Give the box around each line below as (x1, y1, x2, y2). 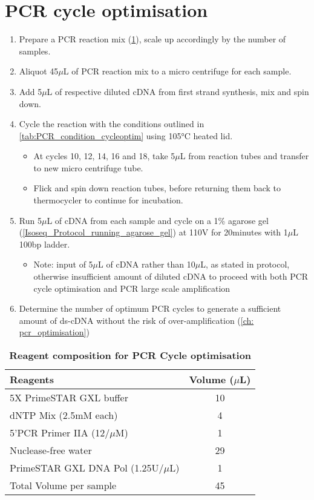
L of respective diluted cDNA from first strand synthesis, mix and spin (47, 85, 309, 97)
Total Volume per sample (10, 478, 117, 492)
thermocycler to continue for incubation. (33, 194, 183, 206)
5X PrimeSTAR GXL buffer (10, 390, 128, 404)
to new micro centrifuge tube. (33, 161, 143, 174)
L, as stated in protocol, (200, 258, 290, 271)
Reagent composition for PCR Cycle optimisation (9, 348, 252, 362)
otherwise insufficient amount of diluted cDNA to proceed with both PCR (33, 270, 309, 283)
